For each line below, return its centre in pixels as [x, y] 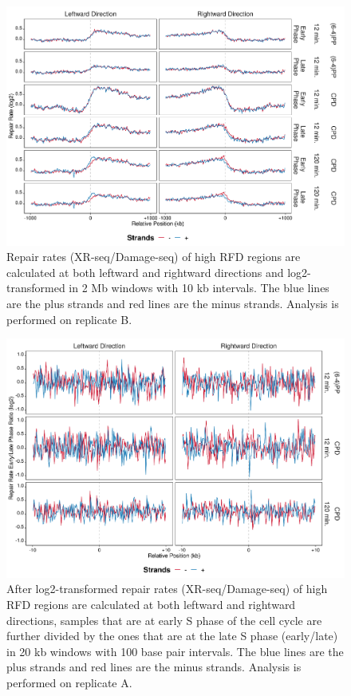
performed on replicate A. [69, 683]
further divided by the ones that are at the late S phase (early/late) [172, 636]
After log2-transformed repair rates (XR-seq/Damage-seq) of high [167, 589]
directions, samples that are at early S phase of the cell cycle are [164, 620]
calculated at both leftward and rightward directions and [145, 272]
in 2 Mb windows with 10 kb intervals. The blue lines [199, 288]
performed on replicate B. [69, 319]
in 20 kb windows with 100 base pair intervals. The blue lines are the [175, 651]
